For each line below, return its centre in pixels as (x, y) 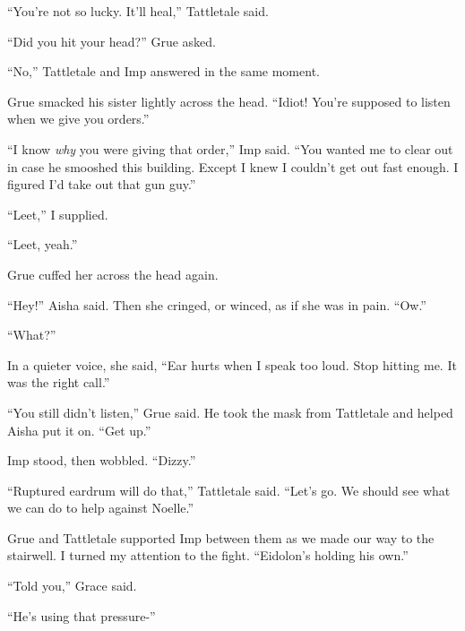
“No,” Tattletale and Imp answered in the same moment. (164, 71)
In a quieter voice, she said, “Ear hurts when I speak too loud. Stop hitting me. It (232, 364)
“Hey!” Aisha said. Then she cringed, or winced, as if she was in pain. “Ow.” (217, 304)
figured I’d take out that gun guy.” (102, 184)
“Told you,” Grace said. (72, 586)
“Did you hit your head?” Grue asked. (112, 41)
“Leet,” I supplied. (58, 214)
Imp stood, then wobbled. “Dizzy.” (102, 460)
